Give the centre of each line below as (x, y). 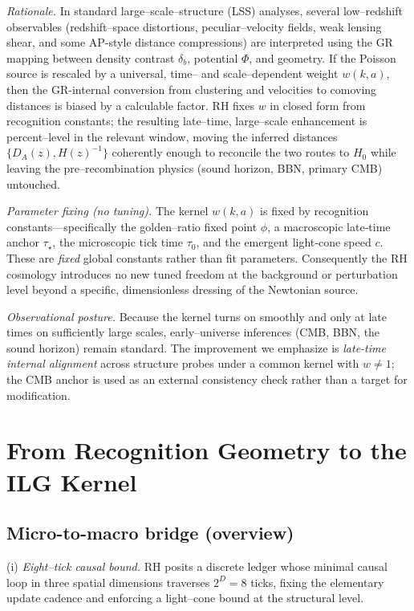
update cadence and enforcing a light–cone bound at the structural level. (185, 598)
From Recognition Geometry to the (207, 450)
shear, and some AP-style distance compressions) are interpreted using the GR (200, 42)
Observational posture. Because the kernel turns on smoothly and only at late (197, 316)
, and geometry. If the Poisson (323, 57)
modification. (39, 395)
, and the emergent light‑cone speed (284, 242)
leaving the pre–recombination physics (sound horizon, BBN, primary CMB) (195, 167)
